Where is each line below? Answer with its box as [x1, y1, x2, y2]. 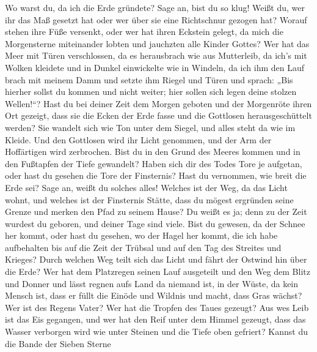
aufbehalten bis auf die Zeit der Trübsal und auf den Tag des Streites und [5, 241, 282, 253]
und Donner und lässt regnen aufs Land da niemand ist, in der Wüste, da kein [5, 277, 299, 290]
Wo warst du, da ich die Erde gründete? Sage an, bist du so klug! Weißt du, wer [5, 1, 305, 13]
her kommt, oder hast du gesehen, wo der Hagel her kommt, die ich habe [5, 229, 278, 242]
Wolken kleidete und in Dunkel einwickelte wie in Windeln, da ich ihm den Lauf [5, 61, 305, 73]
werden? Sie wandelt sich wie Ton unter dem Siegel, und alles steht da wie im [5, 121, 296, 133]
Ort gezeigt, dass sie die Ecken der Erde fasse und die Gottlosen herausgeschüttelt [5, 109, 312, 122]
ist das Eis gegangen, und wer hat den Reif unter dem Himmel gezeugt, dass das [5, 313, 306, 326]
